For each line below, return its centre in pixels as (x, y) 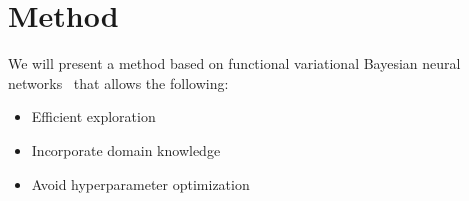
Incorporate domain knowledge (126, 149)
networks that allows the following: (118, 82)
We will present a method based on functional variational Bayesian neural (234, 63)
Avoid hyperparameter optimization (140, 183)
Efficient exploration (93, 116)
